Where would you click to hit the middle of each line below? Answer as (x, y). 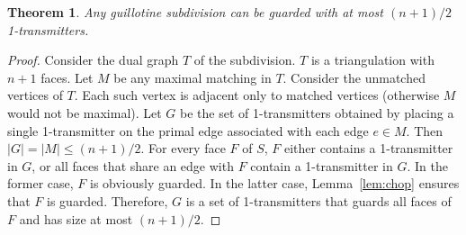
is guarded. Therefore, (108, 200)
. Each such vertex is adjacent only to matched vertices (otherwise (257, 95)
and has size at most (76, 218)
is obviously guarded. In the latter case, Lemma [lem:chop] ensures (274, 183)
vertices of (35, 95)
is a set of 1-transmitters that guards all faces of (318, 200)
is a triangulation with (372, 60)
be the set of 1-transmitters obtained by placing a (317, 112)
